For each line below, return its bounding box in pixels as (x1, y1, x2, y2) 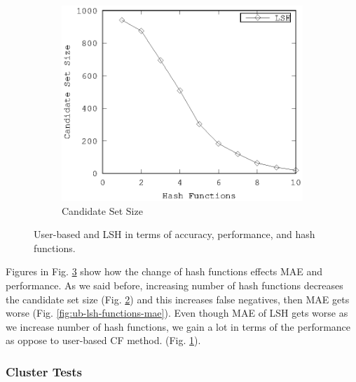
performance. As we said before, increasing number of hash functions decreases (6, 277, 343, 292)
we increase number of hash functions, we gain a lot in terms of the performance (6, 319, 351, 334)
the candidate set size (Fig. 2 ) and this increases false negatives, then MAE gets (6, 291, 350, 306)
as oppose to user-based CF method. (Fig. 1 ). (6, 333, 201, 348)
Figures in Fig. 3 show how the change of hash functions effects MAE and (6, 264, 323, 279)
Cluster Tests (6, 362, 82, 380)
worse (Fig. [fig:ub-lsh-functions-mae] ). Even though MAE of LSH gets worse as (6, 305, 348, 320)
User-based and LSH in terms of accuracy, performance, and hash (34, 227, 315, 242)
